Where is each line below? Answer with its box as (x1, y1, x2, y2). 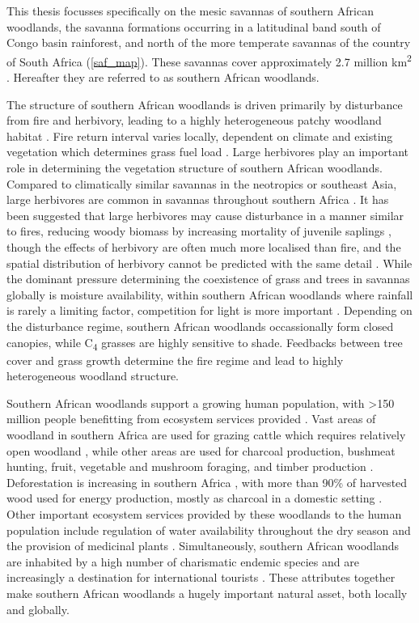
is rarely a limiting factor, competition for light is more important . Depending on (6, 302, 413, 319)
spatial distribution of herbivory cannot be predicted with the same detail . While (6, 254, 413, 271)
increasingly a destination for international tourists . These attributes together (6, 569, 396, 586)
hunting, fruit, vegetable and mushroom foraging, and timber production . (6, 458, 374, 475)
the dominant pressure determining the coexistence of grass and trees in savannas (6, 270, 410, 287)
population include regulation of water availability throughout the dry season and (6, 521, 411, 538)
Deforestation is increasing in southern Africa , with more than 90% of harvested (6, 473, 408, 490)
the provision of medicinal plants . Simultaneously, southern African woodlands (6, 537, 400, 554)
